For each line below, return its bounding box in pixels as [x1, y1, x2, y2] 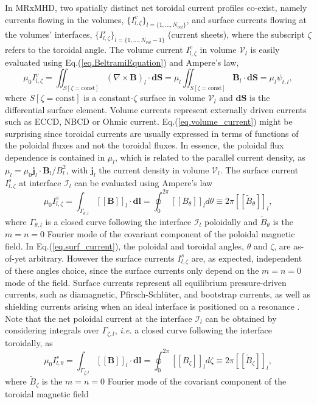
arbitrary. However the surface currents [29, 251, 175, 264]
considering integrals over [5, 324, 100, 336]
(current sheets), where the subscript [168, 28, 305, 41]
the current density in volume [99, 163, 209, 176]
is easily [250, 43, 280, 56]
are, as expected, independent [191, 251, 302, 264]
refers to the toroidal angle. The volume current [5, 43, 183, 56]
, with [66, 163, 88, 176]
